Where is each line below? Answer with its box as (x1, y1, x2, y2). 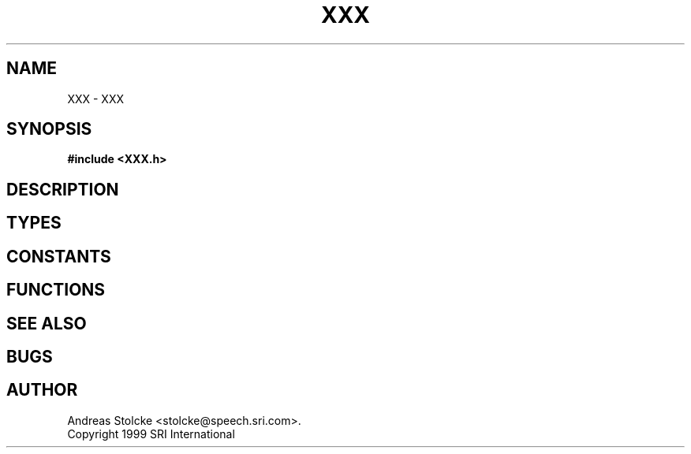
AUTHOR (6, 380, 78, 400)
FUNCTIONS (6, 280, 106, 300)
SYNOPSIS (6, 119, 92, 140)
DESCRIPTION (6, 179, 119, 199)
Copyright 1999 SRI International (67, 426, 235, 441)
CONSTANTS (6, 246, 111, 266)
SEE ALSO (6, 313, 87, 333)
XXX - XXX (67, 91, 125, 106)
